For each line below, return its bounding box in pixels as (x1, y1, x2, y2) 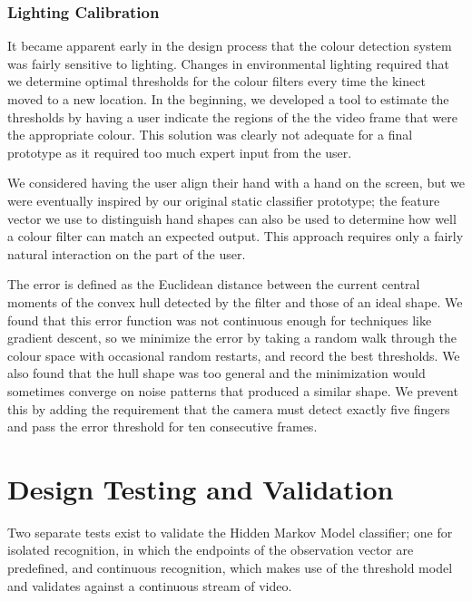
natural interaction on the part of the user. (7, 244, 246, 263)
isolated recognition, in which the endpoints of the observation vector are (7, 540, 414, 559)
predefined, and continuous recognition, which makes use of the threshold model (7, 558, 453, 577)
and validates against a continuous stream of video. (7, 576, 292, 595)
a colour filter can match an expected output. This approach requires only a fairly (7, 227, 464, 246)
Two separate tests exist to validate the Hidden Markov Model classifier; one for (7, 522, 453, 541)
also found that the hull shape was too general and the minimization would (7, 364, 426, 383)
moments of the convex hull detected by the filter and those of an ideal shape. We (7, 292, 463, 311)
